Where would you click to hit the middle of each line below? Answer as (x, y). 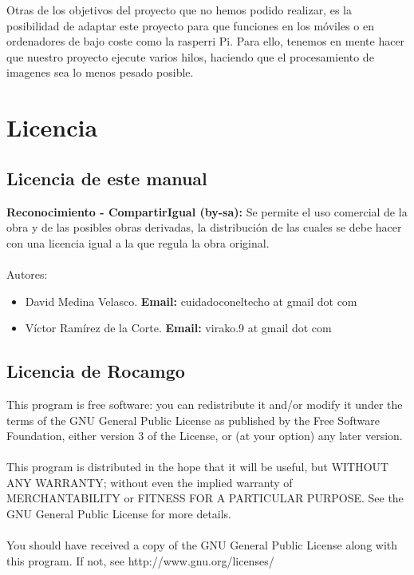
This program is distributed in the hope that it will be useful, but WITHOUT (198, 467)
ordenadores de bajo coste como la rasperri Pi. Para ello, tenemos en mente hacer (206, 41)
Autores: (27, 274)
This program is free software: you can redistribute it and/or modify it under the (205, 404)
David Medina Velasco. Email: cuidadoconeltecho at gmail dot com (191, 301)
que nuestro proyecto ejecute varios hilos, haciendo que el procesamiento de (190, 56)
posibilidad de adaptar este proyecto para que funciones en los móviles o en (190, 25)
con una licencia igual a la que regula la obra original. (138, 242)
